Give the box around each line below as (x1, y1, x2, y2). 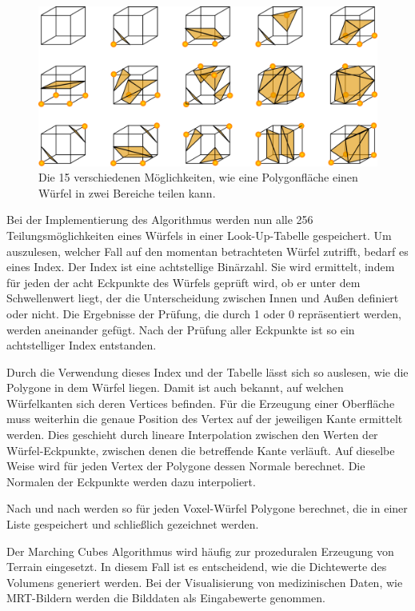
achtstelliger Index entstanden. (6, 337, 157, 353)
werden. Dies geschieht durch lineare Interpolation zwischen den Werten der (6, 426, 378, 443)
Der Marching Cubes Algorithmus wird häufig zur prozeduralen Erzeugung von (6, 542, 394, 559)
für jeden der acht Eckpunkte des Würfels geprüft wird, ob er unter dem (6, 274, 361, 290)
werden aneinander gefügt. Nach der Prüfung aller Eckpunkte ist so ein (6, 321, 355, 337)
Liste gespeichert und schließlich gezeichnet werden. (6, 516, 259, 533)
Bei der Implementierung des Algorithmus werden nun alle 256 (6, 211, 313, 228)
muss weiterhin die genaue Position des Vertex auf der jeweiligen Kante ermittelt (6, 410, 403, 427)
